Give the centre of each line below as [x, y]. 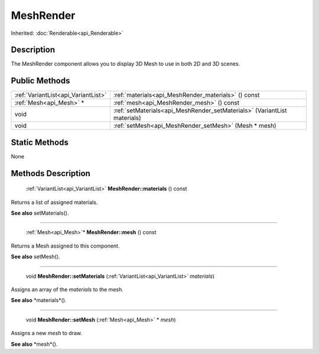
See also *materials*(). [39, 300]
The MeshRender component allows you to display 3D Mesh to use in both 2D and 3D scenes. [126, 64]
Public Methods [40, 81]
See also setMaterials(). [40, 213]
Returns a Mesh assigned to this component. [65, 246]
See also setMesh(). [35, 256]
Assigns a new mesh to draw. [47, 333]
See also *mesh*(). [34, 344]
